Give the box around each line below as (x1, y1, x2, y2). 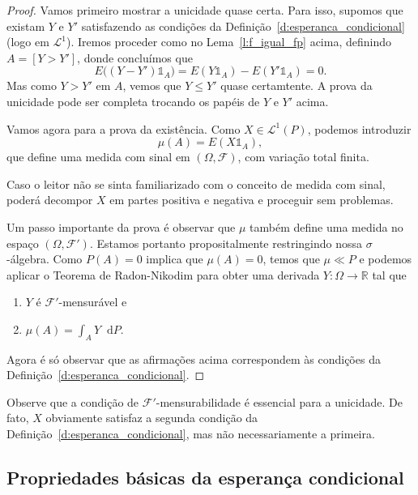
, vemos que (122, 77, 181, 94)
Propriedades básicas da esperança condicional (6, 465, 404, 490)
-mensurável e (58, 293, 127, 310)
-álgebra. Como (6, 250, 83, 267)
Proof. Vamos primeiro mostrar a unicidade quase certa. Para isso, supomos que (6, 2, 403, 18)
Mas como (6, 77, 57, 94)
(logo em (6, 33, 49, 50)
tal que (372, 266, 407, 283)
